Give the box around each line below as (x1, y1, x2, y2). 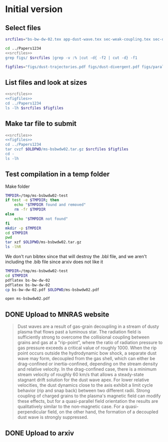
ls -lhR (5, 245, 21, 250)
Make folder (5, 183, 30, 189)
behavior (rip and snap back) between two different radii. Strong (17, 388, 150, 394)
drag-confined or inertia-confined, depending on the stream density (17, 361, 158, 367)
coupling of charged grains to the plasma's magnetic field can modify (17, 393, 161, 399)
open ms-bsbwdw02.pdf (5, 296, 50, 301)
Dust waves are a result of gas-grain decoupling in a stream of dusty (17, 323, 159, 329)
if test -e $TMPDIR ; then (5, 197, 59, 203)
